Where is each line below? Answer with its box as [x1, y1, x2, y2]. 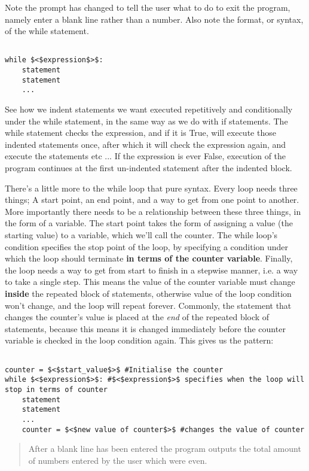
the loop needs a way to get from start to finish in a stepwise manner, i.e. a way [5, 263, 298, 276]
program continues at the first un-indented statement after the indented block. [5, 162, 292, 174]
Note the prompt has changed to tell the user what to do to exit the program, [5, 1, 290, 13]
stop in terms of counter [5, 385, 108, 394]
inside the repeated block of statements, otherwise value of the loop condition [5, 287, 292, 299]
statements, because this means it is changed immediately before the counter [5, 322, 286, 335]
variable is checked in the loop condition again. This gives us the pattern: [5, 334, 274, 347]
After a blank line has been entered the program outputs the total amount [28, 442, 301, 455]
